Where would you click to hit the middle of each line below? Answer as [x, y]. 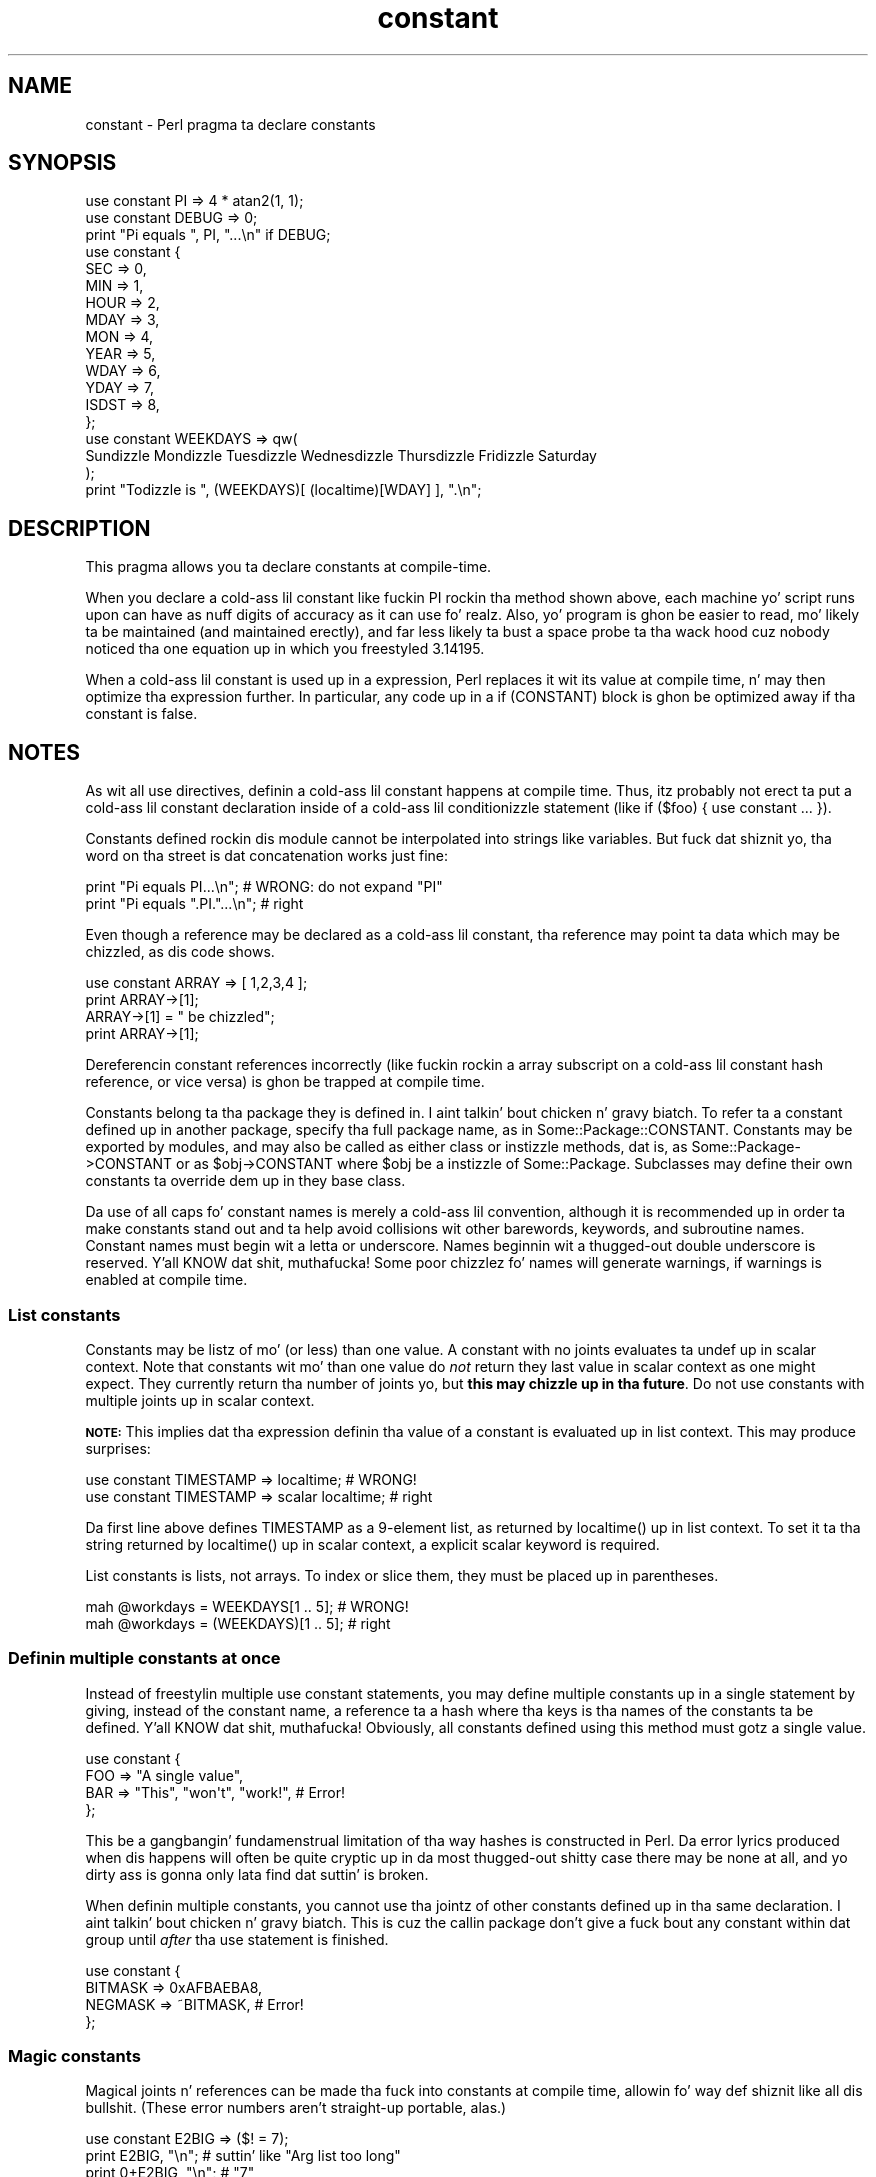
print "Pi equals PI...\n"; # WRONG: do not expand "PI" [264, 887]
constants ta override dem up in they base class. [245, 1181]
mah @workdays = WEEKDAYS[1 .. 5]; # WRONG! [247, 1606]
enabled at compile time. [166, 1280]
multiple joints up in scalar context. [200, 1400]
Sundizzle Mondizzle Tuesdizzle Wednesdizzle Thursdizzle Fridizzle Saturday [341, 456]
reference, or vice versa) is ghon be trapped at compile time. [285, 1082]
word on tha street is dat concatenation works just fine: [267, 856]
